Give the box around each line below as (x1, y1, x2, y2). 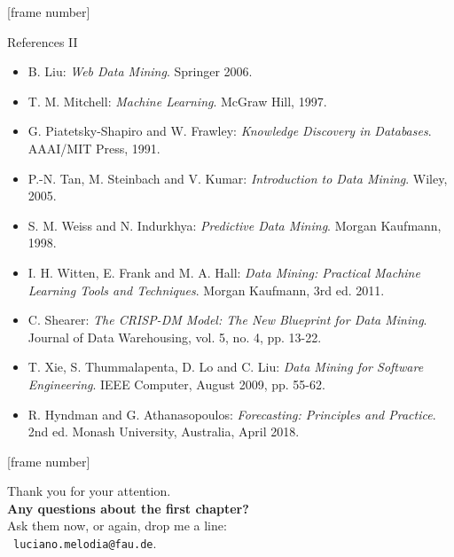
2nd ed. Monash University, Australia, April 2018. (27, 422, 300, 441)
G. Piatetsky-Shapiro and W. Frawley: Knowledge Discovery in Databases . (27, 122, 432, 140)
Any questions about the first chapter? (7, 498, 249, 517)
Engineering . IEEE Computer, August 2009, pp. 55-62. (27, 374, 325, 393)
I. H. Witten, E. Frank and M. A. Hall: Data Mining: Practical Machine (27, 263, 420, 281)
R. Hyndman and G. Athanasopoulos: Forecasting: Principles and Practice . (27, 404, 436, 423)
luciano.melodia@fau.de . (13, 534, 157, 553)
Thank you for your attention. (7, 482, 171, 500)
